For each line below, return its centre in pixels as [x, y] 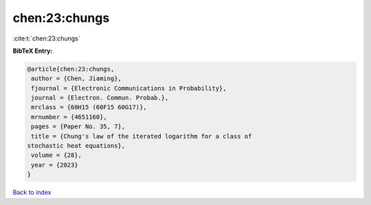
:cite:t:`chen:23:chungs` [46, 38]
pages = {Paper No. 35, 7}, [78, 126]
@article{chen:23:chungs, [71, 69]
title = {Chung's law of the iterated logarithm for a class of [142, 136]
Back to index [32, 193]
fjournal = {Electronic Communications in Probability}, [129, 88]
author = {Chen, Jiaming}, [76, 79]
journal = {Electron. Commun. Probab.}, [100, 98]
